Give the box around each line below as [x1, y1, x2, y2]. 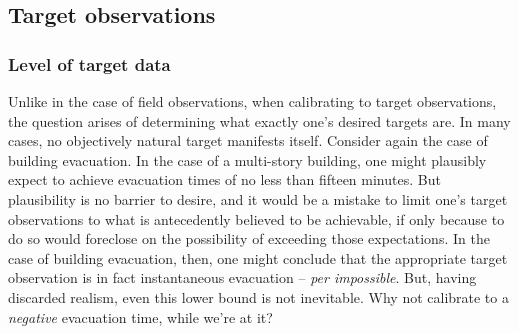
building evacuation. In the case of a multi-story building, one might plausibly [8, 149, 487, 170]
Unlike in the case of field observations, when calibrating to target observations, [8, 91, 497, 111]
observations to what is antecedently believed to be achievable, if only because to [8, 208, 505, 229]
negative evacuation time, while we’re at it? [8, 306, 273, 327]
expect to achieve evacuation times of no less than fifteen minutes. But [8, 169, 441, 190]
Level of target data [8, 51, 171, 76]
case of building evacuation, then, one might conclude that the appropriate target [8, 247, 508, 268]
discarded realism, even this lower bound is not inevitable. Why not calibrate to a [8, 286, 509, 307]
